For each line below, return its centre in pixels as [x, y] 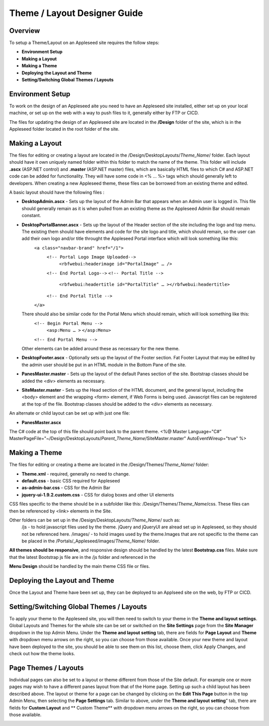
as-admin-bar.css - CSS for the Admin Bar [66, 488]
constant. [31, 216]
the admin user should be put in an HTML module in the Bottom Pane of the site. [104, 365]
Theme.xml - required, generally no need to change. [76, 474]
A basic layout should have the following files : [57, 192]
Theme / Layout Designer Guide [76, 13]
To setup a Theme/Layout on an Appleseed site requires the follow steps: [84, 43]
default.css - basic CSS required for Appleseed [71, 481]
